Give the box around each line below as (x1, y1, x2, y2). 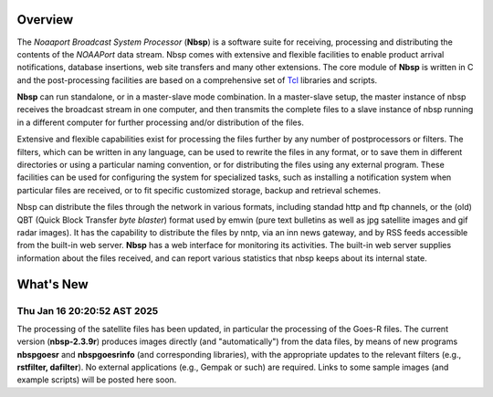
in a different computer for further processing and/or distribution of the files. (16, 117, 305, 128)
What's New (16, 277, 89, 292)
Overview (16, 12, 74, 27)
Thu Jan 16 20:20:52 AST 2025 (16, 304, 159, 317)
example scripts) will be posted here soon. (16, 374, 177, 385)
